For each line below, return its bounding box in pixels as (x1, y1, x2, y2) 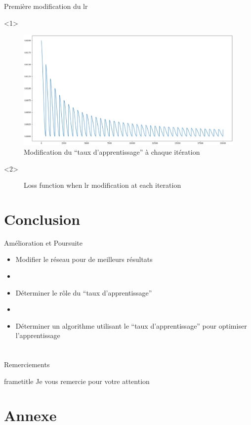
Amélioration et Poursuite (4, 237, 83, 248)
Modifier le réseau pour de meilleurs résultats (15, 254, 153, 264)
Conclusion (4, 209, 81, 229)
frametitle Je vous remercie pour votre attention (4, 376, 150, 386)
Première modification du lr (4, 1, 88, 11)
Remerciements (4, 359, 50, 370)
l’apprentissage (15, 330, 60, 340)
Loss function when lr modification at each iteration (24, 180, 181, 190)
